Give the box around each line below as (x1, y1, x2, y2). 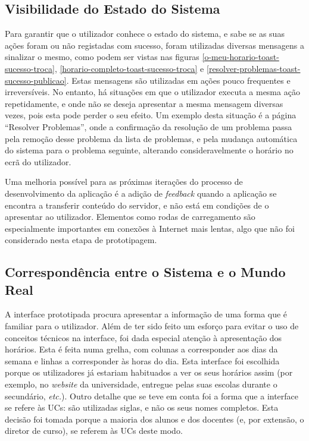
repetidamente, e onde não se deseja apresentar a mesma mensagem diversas (5, 97, 283, 109)
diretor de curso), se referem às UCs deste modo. (5, 424, 183, 437)
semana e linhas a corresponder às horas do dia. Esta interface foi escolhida (5, 354, 280, 367)
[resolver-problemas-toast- (207, 62, 301, 74)
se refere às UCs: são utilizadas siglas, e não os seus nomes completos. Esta (5, 401, 279, 414)
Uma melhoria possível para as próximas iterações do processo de (5, 175, 243, 188)
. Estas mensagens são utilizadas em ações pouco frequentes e (66, 74, 291, 86)
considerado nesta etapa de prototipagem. (5, 234, 157, 246)
